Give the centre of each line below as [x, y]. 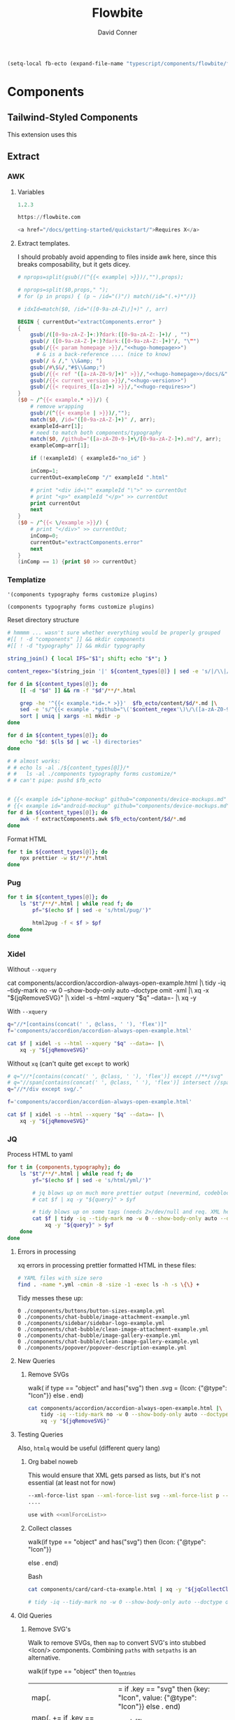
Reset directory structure [43, 620]
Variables [31, 192]
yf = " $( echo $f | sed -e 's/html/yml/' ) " [92, 1180]
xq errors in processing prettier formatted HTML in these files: [107, 1265]
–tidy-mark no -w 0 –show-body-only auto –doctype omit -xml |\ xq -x [108, 990]
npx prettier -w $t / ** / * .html [64, 858]
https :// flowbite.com [49, 217]
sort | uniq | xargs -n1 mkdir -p [70, 716]
